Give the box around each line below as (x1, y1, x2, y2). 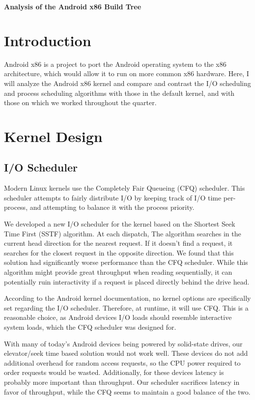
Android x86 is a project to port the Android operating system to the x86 (4, 58, 227, 69)
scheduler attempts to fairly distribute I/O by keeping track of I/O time (4, 192, 222, 202)
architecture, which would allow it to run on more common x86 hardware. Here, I (4, 68, 249, 79)
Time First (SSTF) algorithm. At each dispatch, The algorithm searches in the (4, 228, 241, 238)
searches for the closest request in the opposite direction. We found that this (4, 247, 234, 257)
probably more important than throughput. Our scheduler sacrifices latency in (4, 376, 240, 387)
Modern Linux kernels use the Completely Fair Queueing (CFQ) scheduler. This (4, 183, 245, 193)
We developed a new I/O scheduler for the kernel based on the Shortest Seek (4, 219, 235, 229)
